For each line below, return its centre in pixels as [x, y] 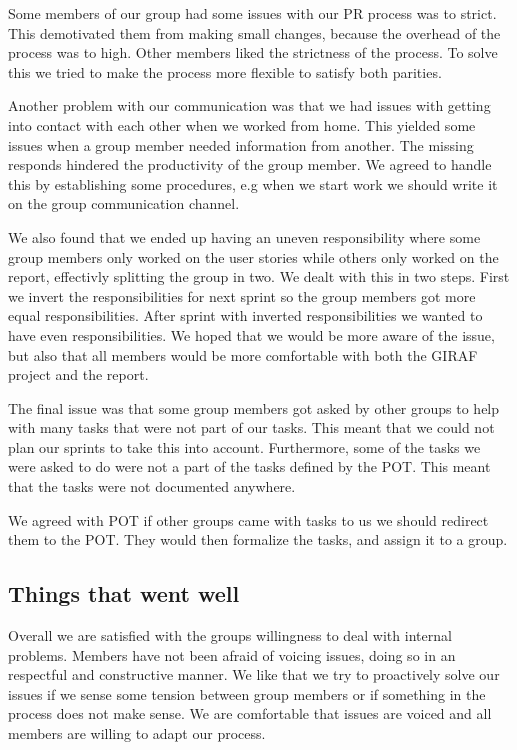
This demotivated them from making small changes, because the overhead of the [254, 32]
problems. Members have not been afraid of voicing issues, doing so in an [232, 654]
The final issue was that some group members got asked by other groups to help [254, 407]
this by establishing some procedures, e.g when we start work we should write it [253, 183]
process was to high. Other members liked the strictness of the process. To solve [253, 52]
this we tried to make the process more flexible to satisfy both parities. [225, 71]
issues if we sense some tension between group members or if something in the [247, 693]
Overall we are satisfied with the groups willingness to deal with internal [230, 635]
